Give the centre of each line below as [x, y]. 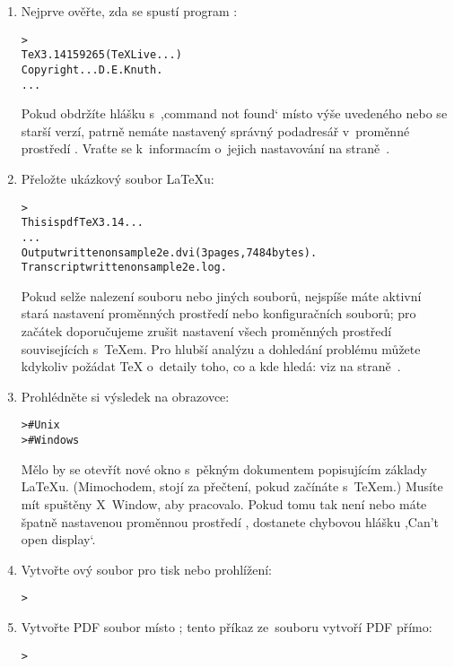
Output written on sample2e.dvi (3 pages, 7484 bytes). [169, 252]
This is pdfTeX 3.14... [82, 223]
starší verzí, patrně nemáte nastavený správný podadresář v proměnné [215, 130]
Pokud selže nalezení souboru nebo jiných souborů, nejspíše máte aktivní [221, 295]
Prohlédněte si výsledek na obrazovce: [125, 396]
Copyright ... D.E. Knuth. [92, 69]
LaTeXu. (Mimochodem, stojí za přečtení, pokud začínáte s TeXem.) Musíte [232, 486]
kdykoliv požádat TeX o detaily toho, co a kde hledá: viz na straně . [211, 366]
